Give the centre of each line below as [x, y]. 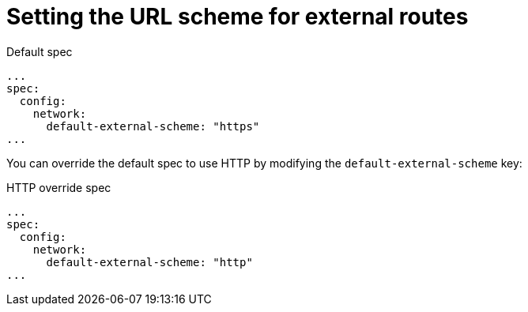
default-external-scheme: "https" [153, 126]
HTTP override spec [59, 187]
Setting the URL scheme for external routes [238, 17]
